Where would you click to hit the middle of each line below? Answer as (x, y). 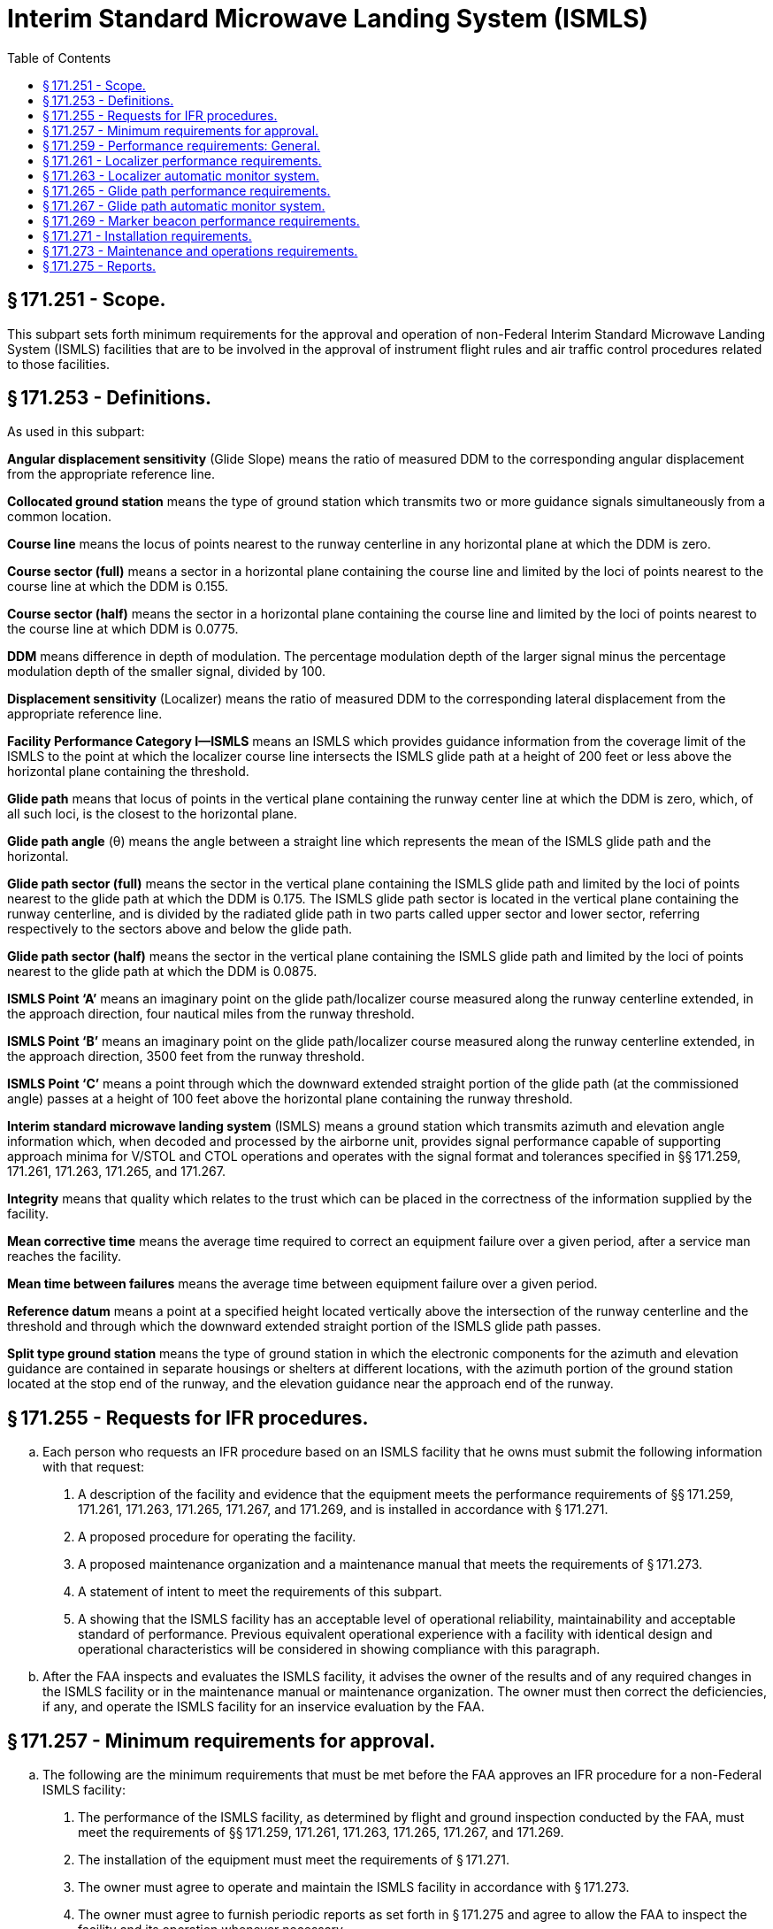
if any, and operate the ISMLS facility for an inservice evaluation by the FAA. (264, 1707)
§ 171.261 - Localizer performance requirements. (182, 160)
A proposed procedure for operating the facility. (217, 1537)
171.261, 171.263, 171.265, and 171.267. (116, 1172)
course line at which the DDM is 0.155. (118, 587)
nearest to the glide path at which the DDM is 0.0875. (162, 972)
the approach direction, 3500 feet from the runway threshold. (186, 1057)
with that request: (94, 1467)
